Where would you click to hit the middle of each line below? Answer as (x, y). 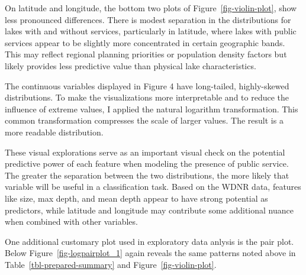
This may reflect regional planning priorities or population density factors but (146, 54)
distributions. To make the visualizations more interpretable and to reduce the (147, 97)
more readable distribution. (54, 132)
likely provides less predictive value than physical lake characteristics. (131, 65)
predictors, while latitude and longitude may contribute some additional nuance (149, 210)
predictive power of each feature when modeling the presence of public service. (147, 164)
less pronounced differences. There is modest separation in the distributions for (148, 19)
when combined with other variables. (71, 221)
